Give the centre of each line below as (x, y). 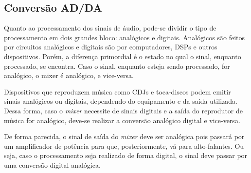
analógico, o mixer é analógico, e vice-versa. (69, 75)
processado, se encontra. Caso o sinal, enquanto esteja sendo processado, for (117, 66)
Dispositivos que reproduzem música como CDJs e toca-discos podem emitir (117, 91)
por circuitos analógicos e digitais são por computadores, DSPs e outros (111, 47)
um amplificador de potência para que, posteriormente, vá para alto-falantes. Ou (124, 146)
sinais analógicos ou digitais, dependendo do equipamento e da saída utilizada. (121, 101)
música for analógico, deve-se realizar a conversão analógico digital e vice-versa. (122, 120)
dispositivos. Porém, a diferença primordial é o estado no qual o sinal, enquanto (123, 56)
